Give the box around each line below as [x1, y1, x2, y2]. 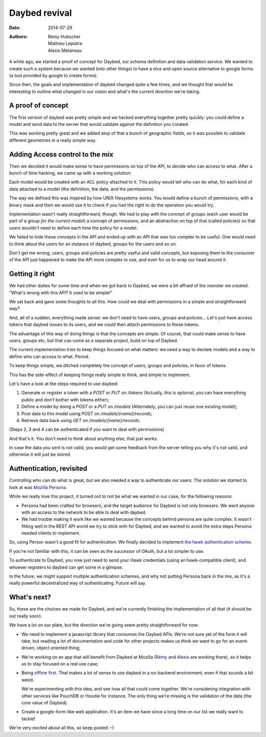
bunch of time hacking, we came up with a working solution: [9, 170, 132, 176]
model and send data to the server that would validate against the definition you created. [9, 121, 189, 127]
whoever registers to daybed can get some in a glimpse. [9, 564, 123, 570]
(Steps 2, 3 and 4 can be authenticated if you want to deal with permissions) [9, 427, 165, 432]
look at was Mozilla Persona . [9, 484, 67, 490]
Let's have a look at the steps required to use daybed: [9, 381, 118, 387]
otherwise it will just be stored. [9, 452, 71, 458]
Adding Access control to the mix [9, 150, 113, 158]
